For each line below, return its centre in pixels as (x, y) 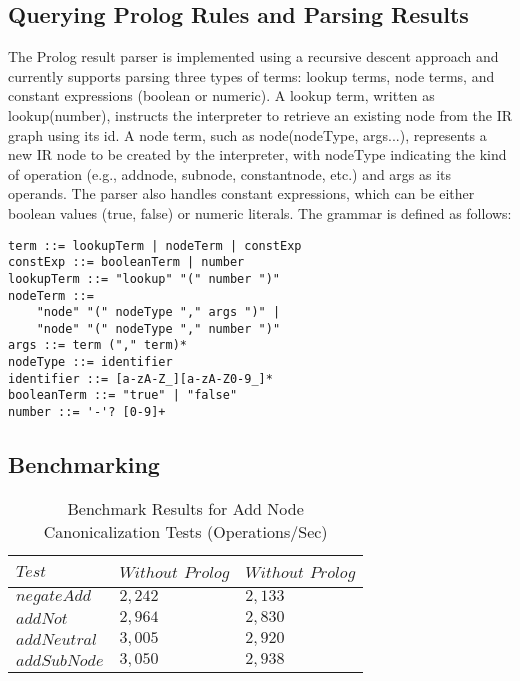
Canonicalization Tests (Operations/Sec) (185, 531)
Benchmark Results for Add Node (185, 508)
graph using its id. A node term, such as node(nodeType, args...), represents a (247, 134)
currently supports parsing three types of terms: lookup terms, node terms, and (251, 75)
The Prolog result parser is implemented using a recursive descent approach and (253, 56)
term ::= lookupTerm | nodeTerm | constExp (155, 245)
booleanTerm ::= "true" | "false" (123, 395)
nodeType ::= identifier (90, 362)
